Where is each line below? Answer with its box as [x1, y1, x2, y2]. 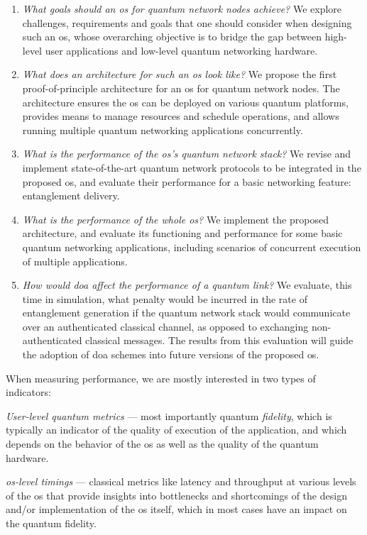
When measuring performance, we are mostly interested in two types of [6, 370, 316, 385]
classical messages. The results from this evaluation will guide [85, 333, 354, 348]
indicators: [6, 385, 51, 399]
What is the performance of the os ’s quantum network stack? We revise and [22, 146, 351, 161]
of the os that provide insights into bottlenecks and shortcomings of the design [6, 487, 347, 502]
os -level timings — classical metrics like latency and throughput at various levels [6, 474, 356, 489]
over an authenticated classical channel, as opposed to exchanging [22, 319, 309, 333]
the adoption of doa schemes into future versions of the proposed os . [22, 347, 319, 362]
